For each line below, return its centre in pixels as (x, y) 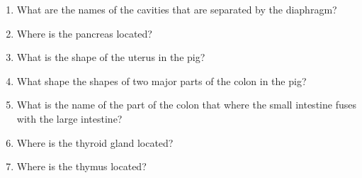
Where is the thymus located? (81, 166)
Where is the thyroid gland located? (95, 142)
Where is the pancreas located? (84, 33)
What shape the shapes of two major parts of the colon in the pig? (162, 80)
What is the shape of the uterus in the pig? (111, 57)
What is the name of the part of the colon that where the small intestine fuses (186, 105)
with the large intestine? (69, 118)
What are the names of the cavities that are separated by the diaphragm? (177, 9)
